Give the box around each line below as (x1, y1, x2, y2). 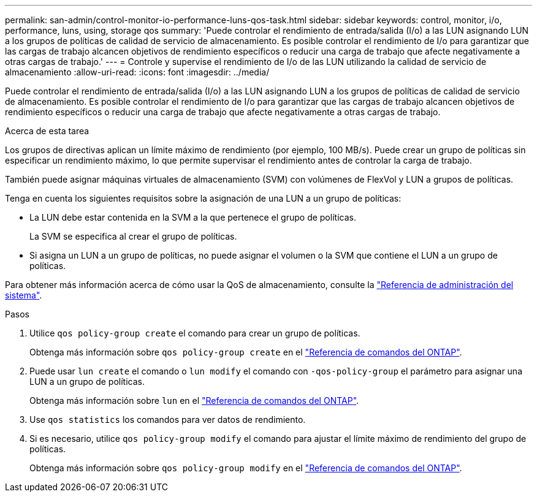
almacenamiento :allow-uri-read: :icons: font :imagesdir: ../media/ (5, 67, 270, 77)
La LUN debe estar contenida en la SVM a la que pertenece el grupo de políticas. (29, 212, 356, 222)
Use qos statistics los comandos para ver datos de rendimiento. (29, 414, 306, 425)
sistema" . (5, 290, 42, 300)
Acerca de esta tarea (5, 126, 89, 136)
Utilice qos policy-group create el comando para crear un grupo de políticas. (29, 328, 360, 338)
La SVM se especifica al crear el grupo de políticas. (29, 231, 237, 241)
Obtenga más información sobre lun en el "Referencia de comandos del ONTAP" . (29, 395, 359, 406)
